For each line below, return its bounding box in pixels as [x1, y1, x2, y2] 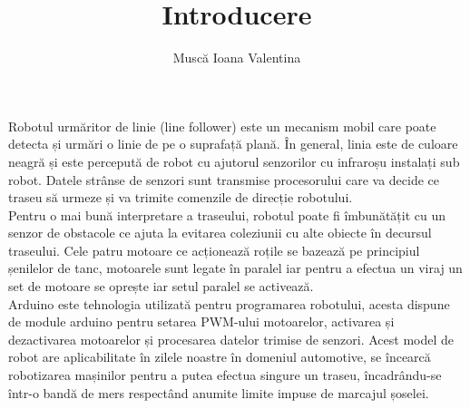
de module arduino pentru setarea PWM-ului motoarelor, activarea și [8, 312, 395, 331]
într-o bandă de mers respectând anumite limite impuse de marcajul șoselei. [8, 383, 429, 402]
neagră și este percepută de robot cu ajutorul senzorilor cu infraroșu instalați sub [8, 151, 460, 170]
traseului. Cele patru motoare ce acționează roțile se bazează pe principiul [8, 240, 420, 259]
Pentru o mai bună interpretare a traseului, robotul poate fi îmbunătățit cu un [8, 205, 446, 224]
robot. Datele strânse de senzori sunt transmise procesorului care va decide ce [8, 170, 440, 189]
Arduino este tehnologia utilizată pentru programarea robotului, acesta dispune [8, 294, 450, 313]
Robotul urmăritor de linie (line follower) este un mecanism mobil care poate [8, 116, 436, 135]
